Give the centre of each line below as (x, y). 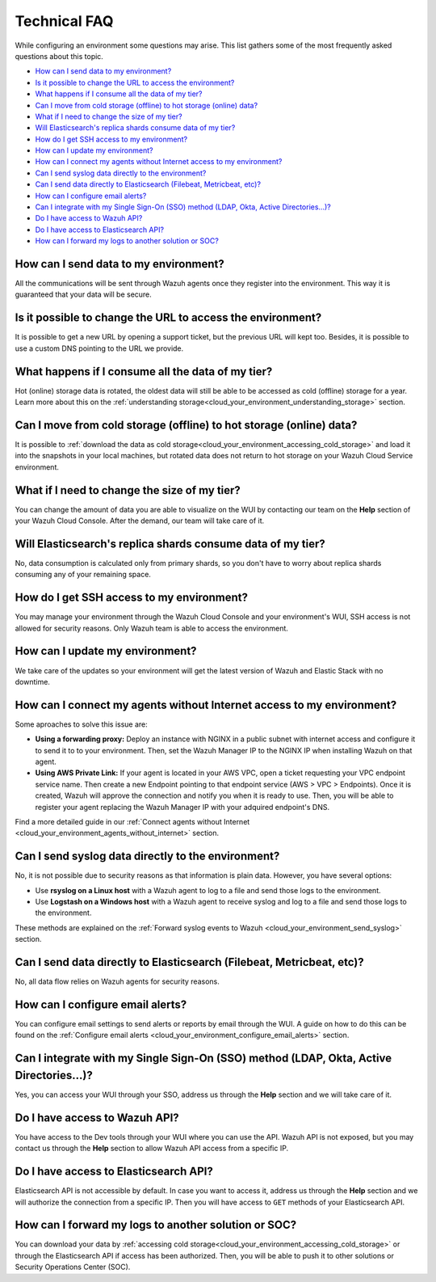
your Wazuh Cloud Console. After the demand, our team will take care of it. (140, 521)
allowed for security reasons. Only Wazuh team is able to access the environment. (151, 628)
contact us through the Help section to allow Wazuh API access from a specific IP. (152, 1149)
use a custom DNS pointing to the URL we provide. (99, 348)
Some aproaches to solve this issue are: (82, 724)
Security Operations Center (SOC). (73, 1267)
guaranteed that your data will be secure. (84, 294)
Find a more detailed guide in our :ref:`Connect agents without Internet (132, 821)
